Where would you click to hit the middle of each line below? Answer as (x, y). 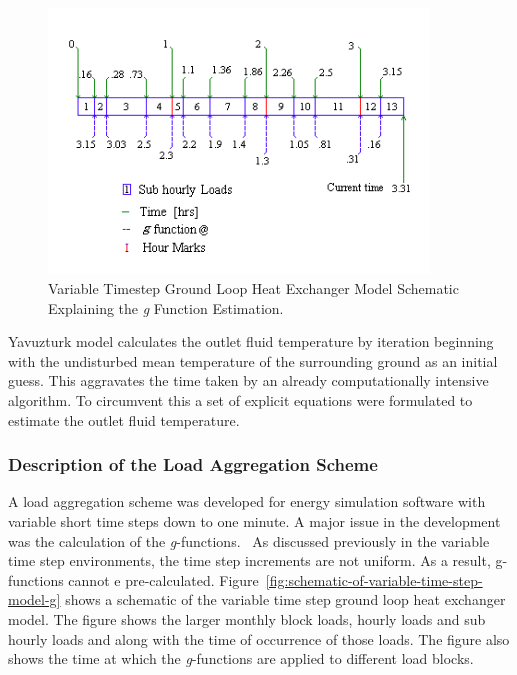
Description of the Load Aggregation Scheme (193, 464)
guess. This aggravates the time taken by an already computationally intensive (248, 380)
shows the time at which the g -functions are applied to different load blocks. (241, 658)
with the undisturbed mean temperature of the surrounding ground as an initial (253, 360)
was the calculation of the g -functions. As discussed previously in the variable (249, 540)
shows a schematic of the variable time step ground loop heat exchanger (285, 599)
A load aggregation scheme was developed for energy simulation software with (247, 501)
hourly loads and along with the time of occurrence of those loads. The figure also (259, 638)
